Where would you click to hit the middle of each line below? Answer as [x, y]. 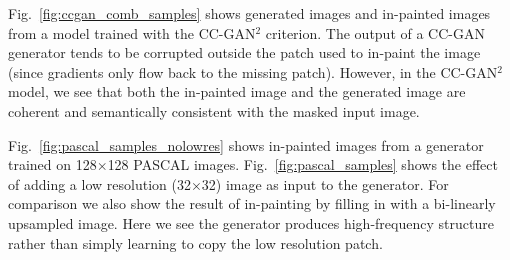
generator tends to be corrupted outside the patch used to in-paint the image [244, 52]
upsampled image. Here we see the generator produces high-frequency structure [251, 222]
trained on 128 [52, 164]
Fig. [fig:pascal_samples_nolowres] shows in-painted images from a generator [246, 144]
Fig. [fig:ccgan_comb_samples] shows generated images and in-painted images [249, 13]
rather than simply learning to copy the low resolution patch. [195, 242]
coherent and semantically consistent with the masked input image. [214, 110]
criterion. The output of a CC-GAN [375, 32]
